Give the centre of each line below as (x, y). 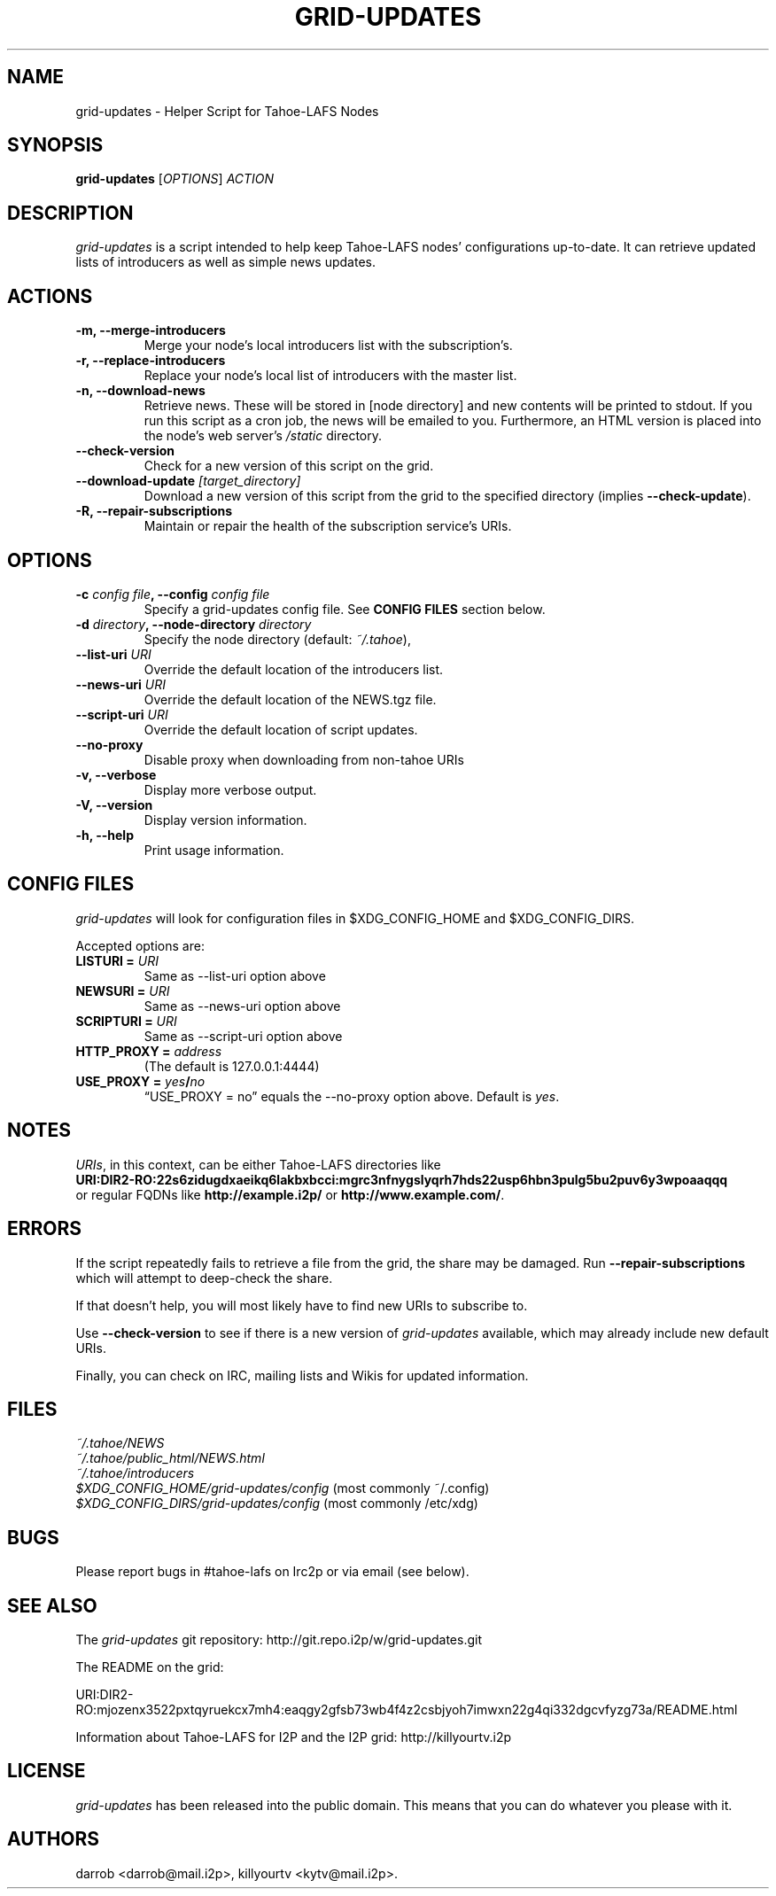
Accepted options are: (140, 945)
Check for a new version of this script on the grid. (289, 466)
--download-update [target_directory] (188, 481)
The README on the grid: (150, 1667)
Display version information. (225, 820)
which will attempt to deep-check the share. (204, 1278)
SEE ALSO (52, 1605)
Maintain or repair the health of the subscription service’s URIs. (328, 526)
